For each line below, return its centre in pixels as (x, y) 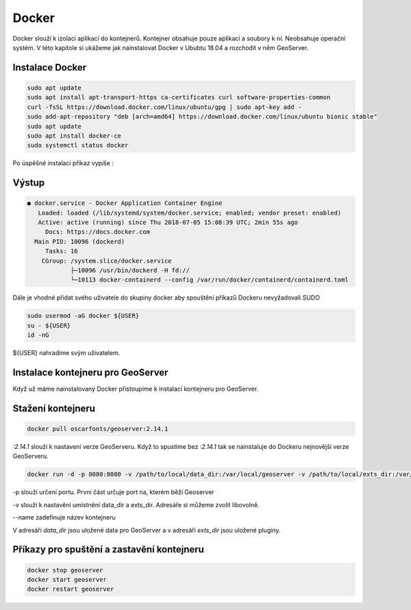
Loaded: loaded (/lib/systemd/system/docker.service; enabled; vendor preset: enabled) (190, 213)
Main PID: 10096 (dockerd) (80, 241)
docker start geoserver (67, 579)
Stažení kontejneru (54, 408)
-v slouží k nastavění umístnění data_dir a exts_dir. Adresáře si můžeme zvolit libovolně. (136, 504)
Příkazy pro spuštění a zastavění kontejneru (109, 549)
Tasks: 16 (61, 251)
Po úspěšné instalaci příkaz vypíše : (63, 163)
